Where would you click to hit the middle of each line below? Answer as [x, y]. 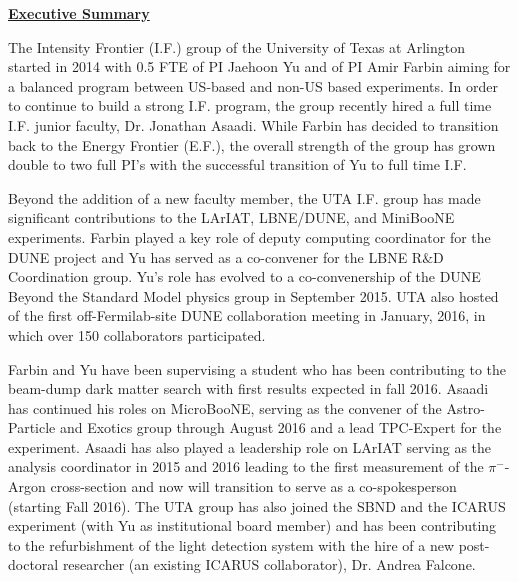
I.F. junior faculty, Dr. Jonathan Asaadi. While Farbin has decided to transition [253, 124]
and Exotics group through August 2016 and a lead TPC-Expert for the [280, 427]
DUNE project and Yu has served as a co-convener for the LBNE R [215, 256]
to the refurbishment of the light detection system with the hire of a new [231, 544]
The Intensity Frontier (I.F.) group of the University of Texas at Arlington [237, 46]
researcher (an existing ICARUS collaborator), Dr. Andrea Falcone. [269, 564]
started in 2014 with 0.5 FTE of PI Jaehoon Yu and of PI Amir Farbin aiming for [259, 66]
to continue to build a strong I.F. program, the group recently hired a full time [250, 105]
